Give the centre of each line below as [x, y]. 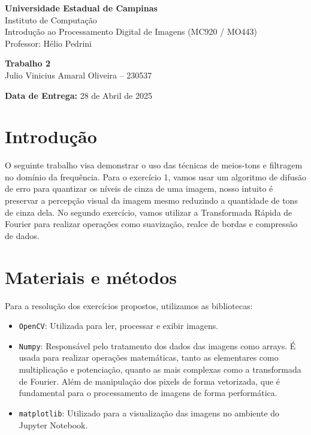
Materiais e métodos [91, 277]
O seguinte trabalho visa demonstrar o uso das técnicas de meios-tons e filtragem [154, 165]
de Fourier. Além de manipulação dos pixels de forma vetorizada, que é [150, 381]
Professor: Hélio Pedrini [48, 43]
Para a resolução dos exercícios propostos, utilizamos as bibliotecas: [129, 305]
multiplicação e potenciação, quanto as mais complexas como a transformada [160, 369]
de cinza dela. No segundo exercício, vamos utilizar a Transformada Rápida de [149, 212]
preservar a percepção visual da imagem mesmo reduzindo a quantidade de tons [151, 200]
